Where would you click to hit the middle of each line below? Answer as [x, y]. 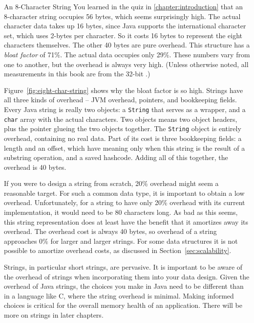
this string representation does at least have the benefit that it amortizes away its [126, 221]
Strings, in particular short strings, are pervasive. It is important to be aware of [123, 267]
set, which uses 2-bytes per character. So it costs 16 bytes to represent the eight [123, 35]
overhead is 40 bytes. [35, 167]
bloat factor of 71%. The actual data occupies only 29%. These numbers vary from [127, 54]
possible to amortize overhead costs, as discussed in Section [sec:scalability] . [118, 250]
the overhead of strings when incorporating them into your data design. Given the [127, 276]
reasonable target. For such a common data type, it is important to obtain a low [124, 193]
